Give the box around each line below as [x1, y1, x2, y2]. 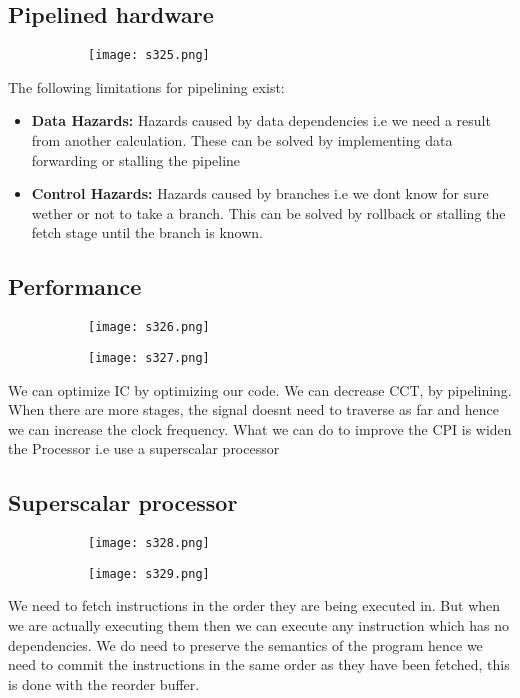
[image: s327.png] [88, 350, 210, 365]
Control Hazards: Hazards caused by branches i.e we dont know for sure [31, 183, 489, 204]
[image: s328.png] [88, 536, 210, 551]
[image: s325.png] [88, 48, 210, 63]
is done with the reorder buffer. [8, 673, 200, 694]
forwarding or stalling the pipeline [31, 149, 241, 170]
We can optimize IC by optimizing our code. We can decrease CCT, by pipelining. [8, 379, 512, 400]
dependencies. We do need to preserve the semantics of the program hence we [8, 634, 483, 655]
